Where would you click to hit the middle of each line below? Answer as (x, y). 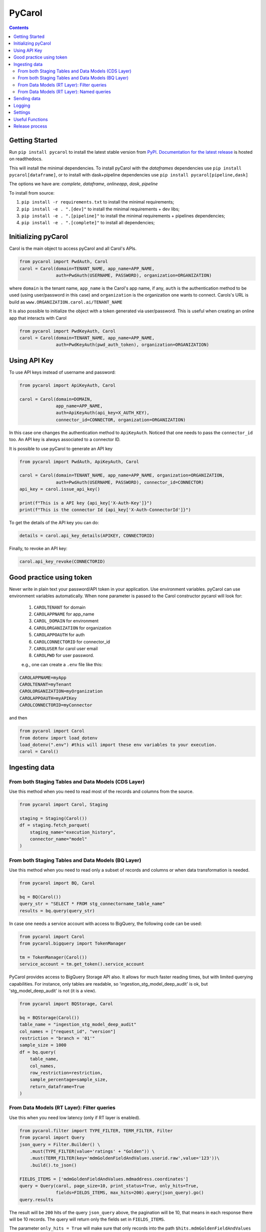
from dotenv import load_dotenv (59, 738)
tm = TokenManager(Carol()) (53, 957)
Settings (22, 112)
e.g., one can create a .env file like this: (62, 664)
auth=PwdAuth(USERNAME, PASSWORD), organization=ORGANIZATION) (134, 275)
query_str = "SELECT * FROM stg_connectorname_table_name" (92, 904)
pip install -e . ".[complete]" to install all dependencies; (88, 223)
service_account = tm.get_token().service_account (82, 964)
